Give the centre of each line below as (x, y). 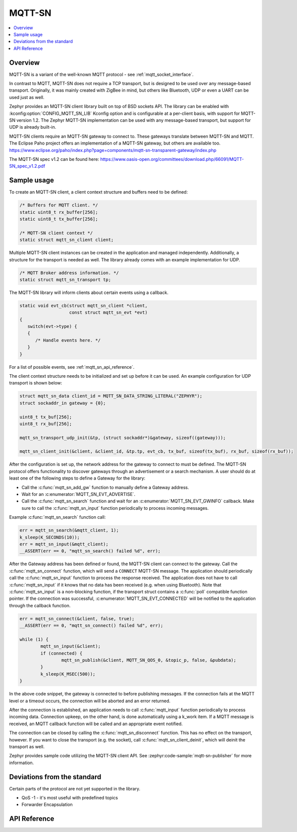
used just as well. (27, 97)
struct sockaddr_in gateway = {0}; (63, 403)
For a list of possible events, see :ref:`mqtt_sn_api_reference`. (72, 367)
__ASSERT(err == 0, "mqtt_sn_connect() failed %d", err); (91, 626)
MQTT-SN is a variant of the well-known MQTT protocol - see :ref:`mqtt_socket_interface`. (101, 74)
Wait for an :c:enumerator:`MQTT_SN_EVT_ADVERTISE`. (78, 494)
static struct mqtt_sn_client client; (67, 240)
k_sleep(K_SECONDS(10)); (50, 537)
